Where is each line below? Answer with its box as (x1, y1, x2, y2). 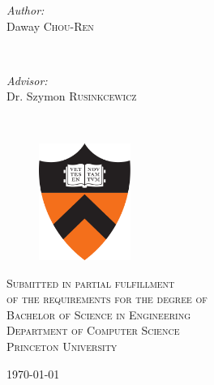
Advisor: (6, 71, 48, 88)
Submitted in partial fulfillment (6, 274, 175, 291)
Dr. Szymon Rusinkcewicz (6, 88, 137, 105)
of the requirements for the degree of (6, 290, 208, 307)
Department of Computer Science (6, 322, 180, 339)
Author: (6, 2, 45, 18)
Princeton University (6, 337, 118, 354)
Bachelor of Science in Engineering (6, 306, 191, 323)
